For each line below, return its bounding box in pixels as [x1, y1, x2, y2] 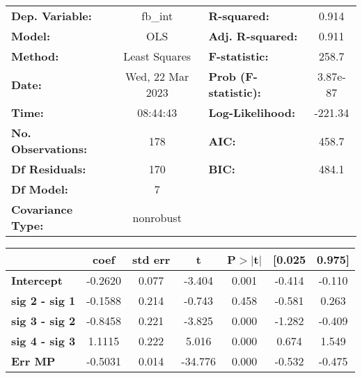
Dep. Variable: [11, 8, 92, 24]
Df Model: [11, 181, 68, 197]
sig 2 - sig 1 [11, 292, 76, 308]
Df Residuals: [11, 161, 86, 177]
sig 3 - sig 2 [11, 313, 76, 329]
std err [132, 251, 171, 267]
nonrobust [132, 209, 182, 226]
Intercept [11, 272, 63, 288]
